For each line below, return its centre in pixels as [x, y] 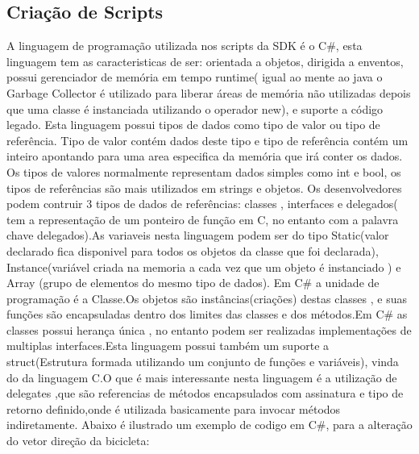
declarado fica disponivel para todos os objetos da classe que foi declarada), [193, 250]
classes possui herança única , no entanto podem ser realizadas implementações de [209, 329]
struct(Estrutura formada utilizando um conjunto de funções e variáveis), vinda [203, 362]
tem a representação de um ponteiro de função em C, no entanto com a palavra [203, 219]
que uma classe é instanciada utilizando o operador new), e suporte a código [195, 108]
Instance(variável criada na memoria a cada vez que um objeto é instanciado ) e [204, 267]
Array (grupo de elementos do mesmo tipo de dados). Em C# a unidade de [193, 283]
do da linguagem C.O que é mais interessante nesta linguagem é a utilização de [202, 377]
